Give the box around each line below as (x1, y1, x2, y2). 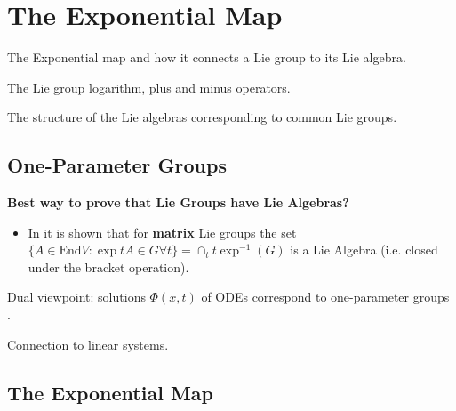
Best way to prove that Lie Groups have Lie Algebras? (7, 193, 349, 212)
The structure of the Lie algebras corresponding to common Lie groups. (7, 108, 397, 126)
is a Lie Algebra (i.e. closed (290, 240, 438, 259)
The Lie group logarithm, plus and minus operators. (7, 77, 291, 96)
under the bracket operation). (28, 257, 189, 276)
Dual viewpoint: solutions (7, 287, 146, 306)
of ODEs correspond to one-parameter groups (201, 287, 450, 306)
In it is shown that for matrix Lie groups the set (28, 222, 297, 241)
